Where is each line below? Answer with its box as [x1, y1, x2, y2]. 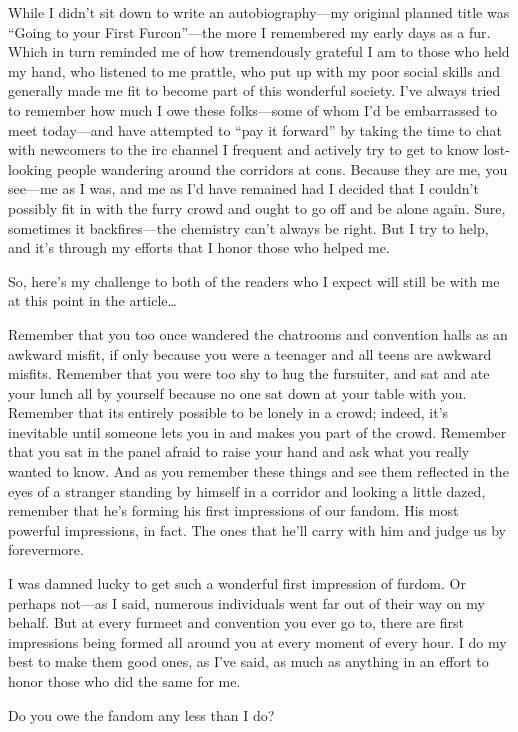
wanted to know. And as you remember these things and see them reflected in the [8, 461, 509, 482]
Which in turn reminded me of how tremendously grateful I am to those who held [8, 41, 510, 62]
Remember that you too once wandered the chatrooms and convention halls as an [8, 323, 508, 344]
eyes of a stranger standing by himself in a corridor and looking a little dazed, [8, 480, 486, 501]
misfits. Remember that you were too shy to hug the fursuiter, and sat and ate [8, 363, 490, 384]
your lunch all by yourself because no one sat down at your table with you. [8, 382, 467, 403]
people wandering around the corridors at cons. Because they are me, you [57, 158, 508, 179]
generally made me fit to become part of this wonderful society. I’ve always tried [8, 80, 501, 101]
